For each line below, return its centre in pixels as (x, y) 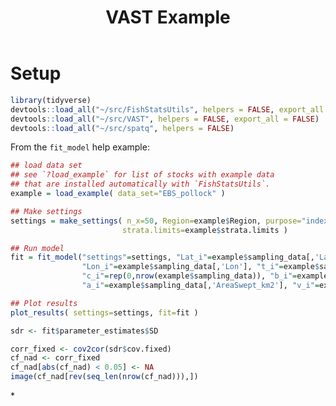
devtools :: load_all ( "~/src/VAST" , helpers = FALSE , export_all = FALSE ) (165, 119)
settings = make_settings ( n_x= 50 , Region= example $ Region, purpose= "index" (171, 221)
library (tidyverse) (51, 100)
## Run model (37, 248)
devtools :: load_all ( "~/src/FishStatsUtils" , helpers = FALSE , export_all (167, 109)
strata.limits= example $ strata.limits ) (204, 230)
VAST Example (168, 17)
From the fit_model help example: (80, 147)
